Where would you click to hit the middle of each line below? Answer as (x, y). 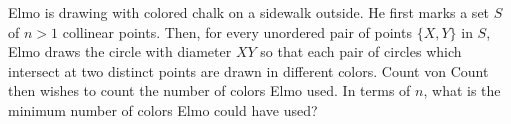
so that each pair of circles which (361, 51)
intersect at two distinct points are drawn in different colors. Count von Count (248, 70)
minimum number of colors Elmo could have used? (163, 109)
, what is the (462, 90)
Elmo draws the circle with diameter (120, 51)
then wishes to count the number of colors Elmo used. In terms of (209, 90)
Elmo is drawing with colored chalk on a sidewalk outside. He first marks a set (249, 12)
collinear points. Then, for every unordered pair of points (237, 31)
